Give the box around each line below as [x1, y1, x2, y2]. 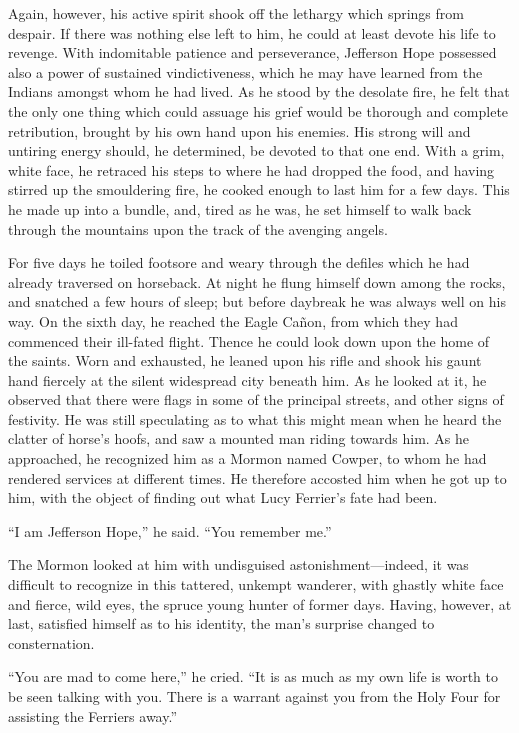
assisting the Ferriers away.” [8, 705, 177, 726]
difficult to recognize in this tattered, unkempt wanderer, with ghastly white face [8, 574, 504, 595]
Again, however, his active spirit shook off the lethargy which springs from [8, 3, 464, 23]
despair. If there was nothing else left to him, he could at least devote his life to [8, 22, 496, 43]
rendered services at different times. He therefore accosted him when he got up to [8, 467, 507, 488]
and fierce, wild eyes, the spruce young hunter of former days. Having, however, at [8, 593, 512, 614]
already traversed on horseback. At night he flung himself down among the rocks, [8, 271, 506, 292]
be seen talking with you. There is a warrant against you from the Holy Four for [8, 686, 501, 706]
